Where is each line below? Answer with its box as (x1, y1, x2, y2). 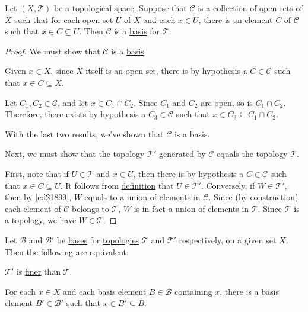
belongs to (71, 202, 109, 214)
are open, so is (201, 96, 253, 108)
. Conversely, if (201, 179, 255, 191)
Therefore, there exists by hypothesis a (5, 108, 146, 120)
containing (174, 285, 212, 297)
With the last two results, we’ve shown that (5, 127, 164, 140)
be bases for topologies (56, 233, 139, 246)
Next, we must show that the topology (5, 147, 145, 160)
